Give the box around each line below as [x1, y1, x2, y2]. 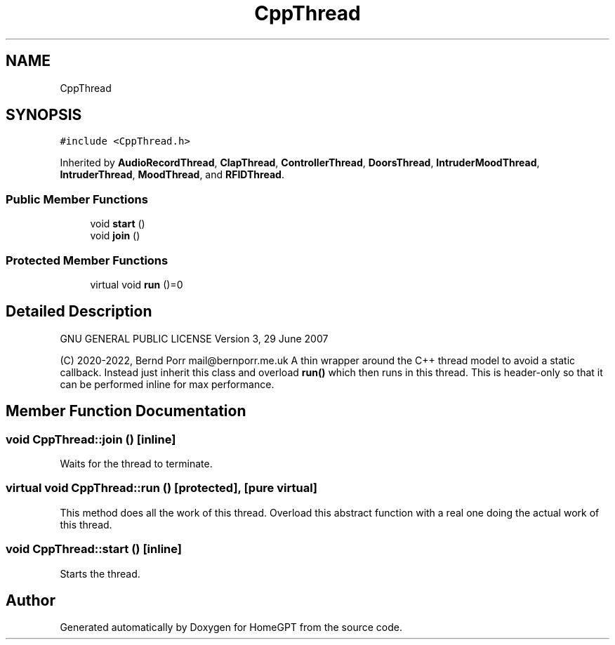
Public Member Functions [6, 192, 148, 206]
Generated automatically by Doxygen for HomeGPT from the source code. [60, 621, 402, 634]
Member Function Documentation [6, 402, 246, 420]
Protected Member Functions [6, 253, 168, 267]
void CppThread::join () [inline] [6, 432, 176, 446]
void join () [90, 230, 140, 242]
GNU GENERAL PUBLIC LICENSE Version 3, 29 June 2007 [60, 332, 329, 345]
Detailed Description [6, 302, 152, 321]
